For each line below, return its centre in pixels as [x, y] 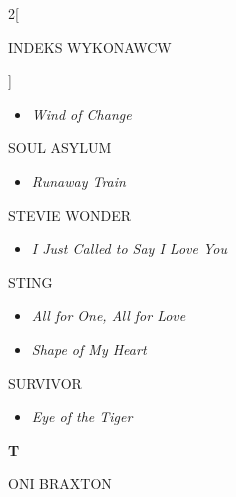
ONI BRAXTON [60, 483]
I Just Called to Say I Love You [129, 248]
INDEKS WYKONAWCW [90, 46]
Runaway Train [78, 180]
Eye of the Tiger [82, 416]
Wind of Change [81, 113]
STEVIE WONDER [70, 214]
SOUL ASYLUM [60, 147]
